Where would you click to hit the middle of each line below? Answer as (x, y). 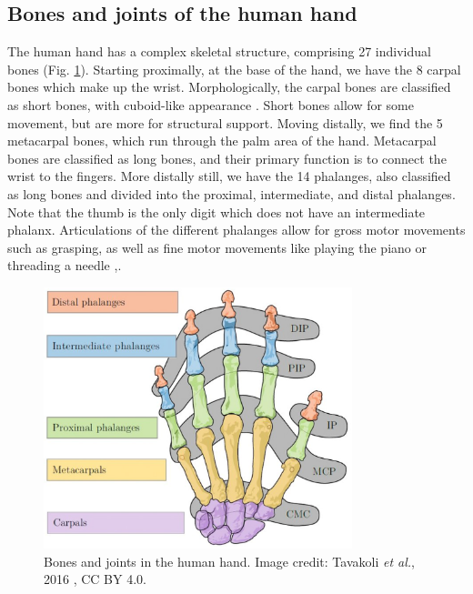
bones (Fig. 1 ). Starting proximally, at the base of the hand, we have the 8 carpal (234, 69)
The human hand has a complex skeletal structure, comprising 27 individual (219, 51)
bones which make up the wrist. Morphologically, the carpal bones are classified (229, 87)
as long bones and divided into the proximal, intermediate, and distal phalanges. (231, 193)
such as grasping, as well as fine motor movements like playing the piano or (217, 247)
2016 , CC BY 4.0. (95, 579)
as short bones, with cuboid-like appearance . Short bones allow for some (211, 104)
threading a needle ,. (65, 265)
